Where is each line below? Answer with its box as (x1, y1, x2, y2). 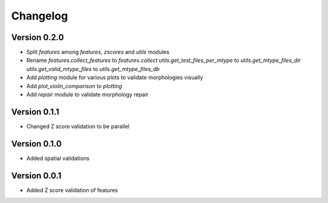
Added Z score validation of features (26, 186, 118, 194)
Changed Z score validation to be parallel (26, 122, 130, 130)
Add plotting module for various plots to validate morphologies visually (26, 74, 203, 81)
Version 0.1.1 (11, 106, 60, 117)
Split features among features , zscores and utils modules (26, 49, 169, 56)
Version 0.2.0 (11, 32, 64, 43)
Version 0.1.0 (11, 139, 62, 149)
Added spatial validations (26, 154, 90, 162)
